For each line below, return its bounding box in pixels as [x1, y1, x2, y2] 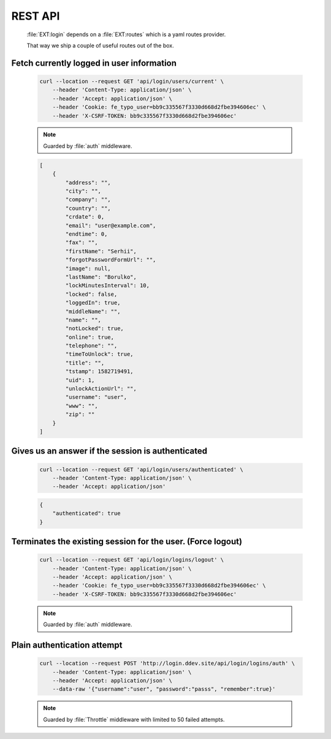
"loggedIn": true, [65, 300, 121, 306]
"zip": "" [65, 411, 95, 418]
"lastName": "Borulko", [65, 273, 137, 281]
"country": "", [65, 204, 112, 212]
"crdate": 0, [65, 214, 105, 220]
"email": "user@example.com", [65, 222, 156, 229]
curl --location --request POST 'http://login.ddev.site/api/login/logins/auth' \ [39, 660, 295, 667]
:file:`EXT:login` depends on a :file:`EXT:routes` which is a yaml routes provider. [26, 31, 226, 38]
